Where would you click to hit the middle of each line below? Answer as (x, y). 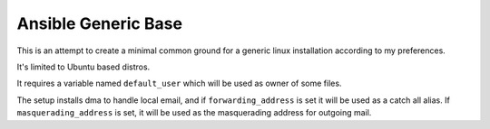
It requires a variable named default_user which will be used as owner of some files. (179, 83)
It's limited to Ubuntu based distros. (83, 67)
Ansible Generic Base (100, 23)
